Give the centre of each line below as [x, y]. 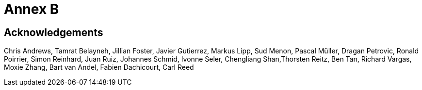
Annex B [32, 9]
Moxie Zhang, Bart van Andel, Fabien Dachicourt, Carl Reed [99, 67]
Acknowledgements [54, 32]
